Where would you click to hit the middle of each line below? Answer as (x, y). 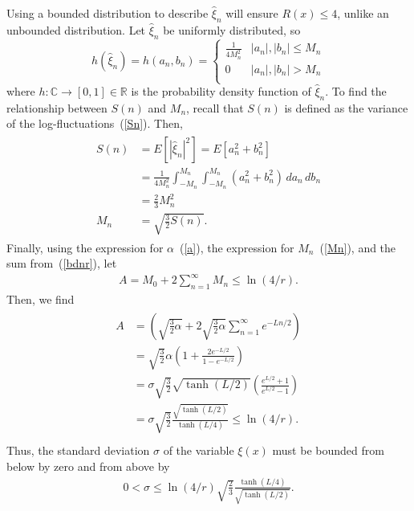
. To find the (356, 91)
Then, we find (41, 299)
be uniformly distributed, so (232, 29)
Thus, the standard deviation (78, 450)
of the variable (199, 450)
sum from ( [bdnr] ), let (62, 263)
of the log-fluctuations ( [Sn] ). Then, (95, 123)
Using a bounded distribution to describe (108, 13)
